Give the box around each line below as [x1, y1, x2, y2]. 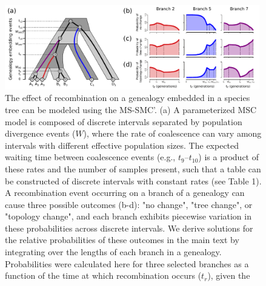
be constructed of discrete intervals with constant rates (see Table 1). [5, 174, 262, 187]
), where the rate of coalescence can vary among [83, 127, 262, 140]
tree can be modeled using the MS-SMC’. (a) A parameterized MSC [5, 103, 257, 115]
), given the [207, 269, 250, 282]
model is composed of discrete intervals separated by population [5, 115, 242, 128]
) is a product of [198, 151, 259, 163]
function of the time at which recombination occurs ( [5, 269, 202, 282]
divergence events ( [5, 127, 76, 140]
